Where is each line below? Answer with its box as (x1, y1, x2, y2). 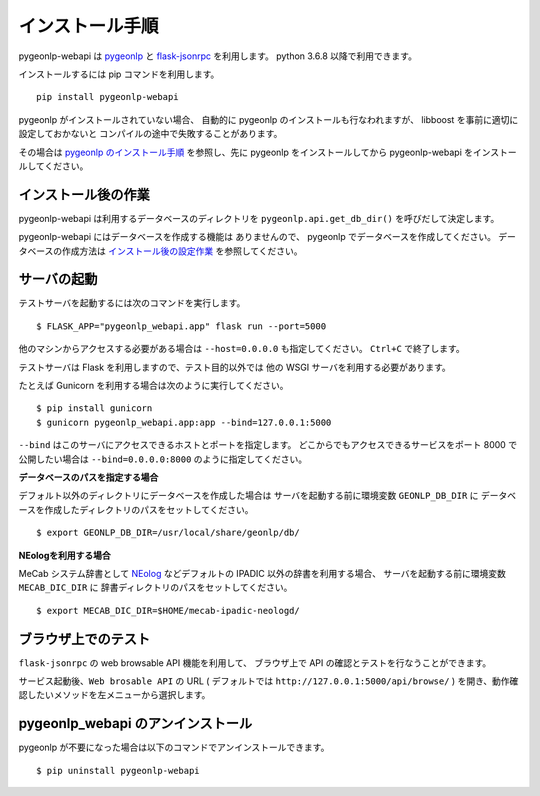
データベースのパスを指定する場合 (18, 471, 159, 483)
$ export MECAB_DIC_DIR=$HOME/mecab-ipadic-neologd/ (36, 605, 300, 616)
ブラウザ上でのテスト (18, 630, 150, 647)
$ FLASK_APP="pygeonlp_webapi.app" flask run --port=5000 (36, 320, 327, 332)
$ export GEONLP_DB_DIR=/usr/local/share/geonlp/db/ (36, 527, 300, 539)
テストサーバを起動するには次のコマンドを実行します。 (18, 297, 246, 309)
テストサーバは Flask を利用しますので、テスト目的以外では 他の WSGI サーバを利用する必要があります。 (18, 361, 452, 373)
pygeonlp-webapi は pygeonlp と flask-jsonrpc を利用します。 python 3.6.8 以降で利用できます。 (18, 50, 417, 62)
